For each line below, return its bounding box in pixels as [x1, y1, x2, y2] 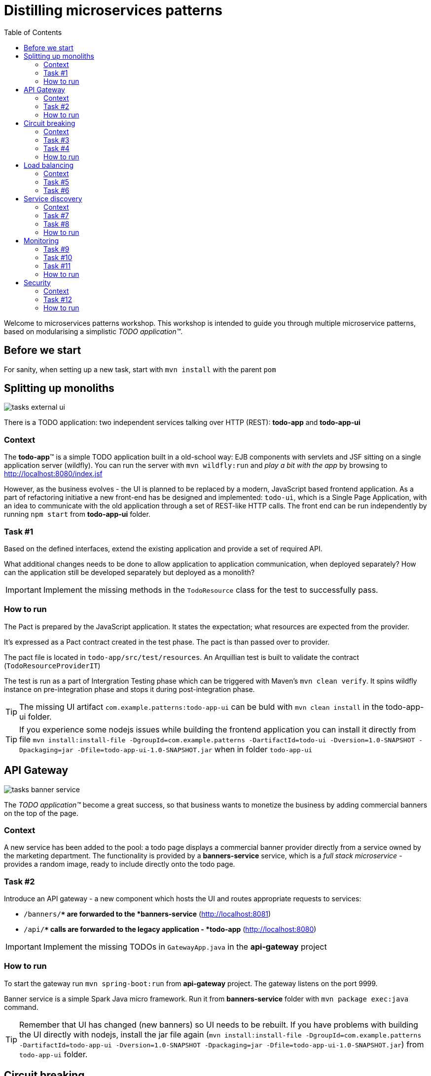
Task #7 [43, 211, 69, 220]
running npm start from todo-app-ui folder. [4, 510, 150, 519]
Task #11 [43, 261, 71, 270]
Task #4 [43, 144, 70, 153]
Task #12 [43, 295, 72, 304]
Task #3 [43, 135, 70, 144]
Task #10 [43, 253, 72, 262]
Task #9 [43, 244, 70, 253]
